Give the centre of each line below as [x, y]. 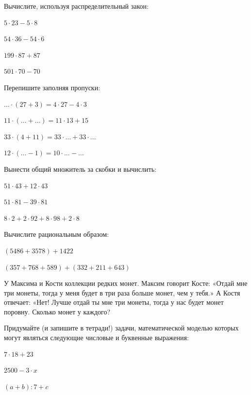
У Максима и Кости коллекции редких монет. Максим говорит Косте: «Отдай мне [126, 283]
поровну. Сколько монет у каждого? [57, 311]
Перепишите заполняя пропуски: [52, 87]
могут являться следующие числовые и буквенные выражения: [96, 337]
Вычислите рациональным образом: [57, 234]
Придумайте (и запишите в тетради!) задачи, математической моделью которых [121, 328]
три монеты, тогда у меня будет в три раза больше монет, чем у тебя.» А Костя [122, 292]
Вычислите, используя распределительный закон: [76, 6]
